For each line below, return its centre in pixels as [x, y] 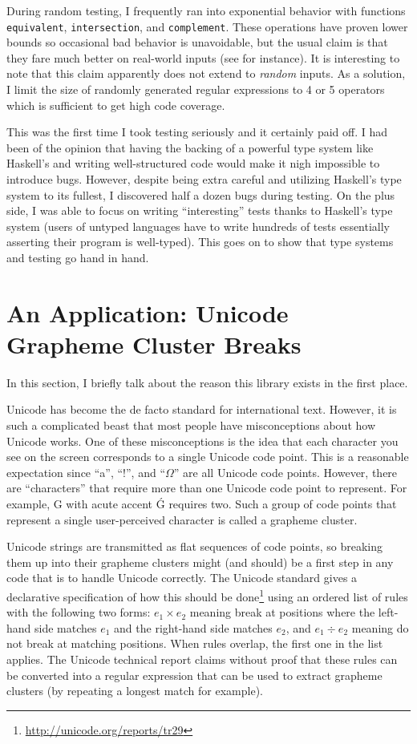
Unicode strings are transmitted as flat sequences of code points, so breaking [194, 546]
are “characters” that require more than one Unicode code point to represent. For [207, 488]
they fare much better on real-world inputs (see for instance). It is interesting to [203, 57]
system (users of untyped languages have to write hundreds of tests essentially [198, 226]
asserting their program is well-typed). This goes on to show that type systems [200, 242]
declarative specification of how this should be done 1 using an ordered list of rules [207, 595]
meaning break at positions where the [282, 612]
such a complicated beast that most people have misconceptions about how [191, 425]
